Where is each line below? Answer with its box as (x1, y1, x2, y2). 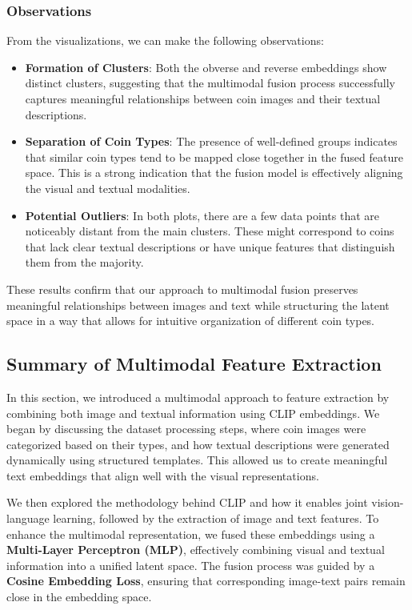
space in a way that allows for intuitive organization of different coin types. (6, 312, 375, 329)
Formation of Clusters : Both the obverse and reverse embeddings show (25, 58, 387, 75)
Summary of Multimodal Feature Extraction (6, 351, 382, 376)
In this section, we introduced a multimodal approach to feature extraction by (6, 388, 390, 405)
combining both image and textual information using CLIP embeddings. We (6, 404, 380, 421)
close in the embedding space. (6, 588, 152, 605)
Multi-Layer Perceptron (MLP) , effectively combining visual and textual (6, 541, 385, 558)
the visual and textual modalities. (25, 179, 190, 196)
